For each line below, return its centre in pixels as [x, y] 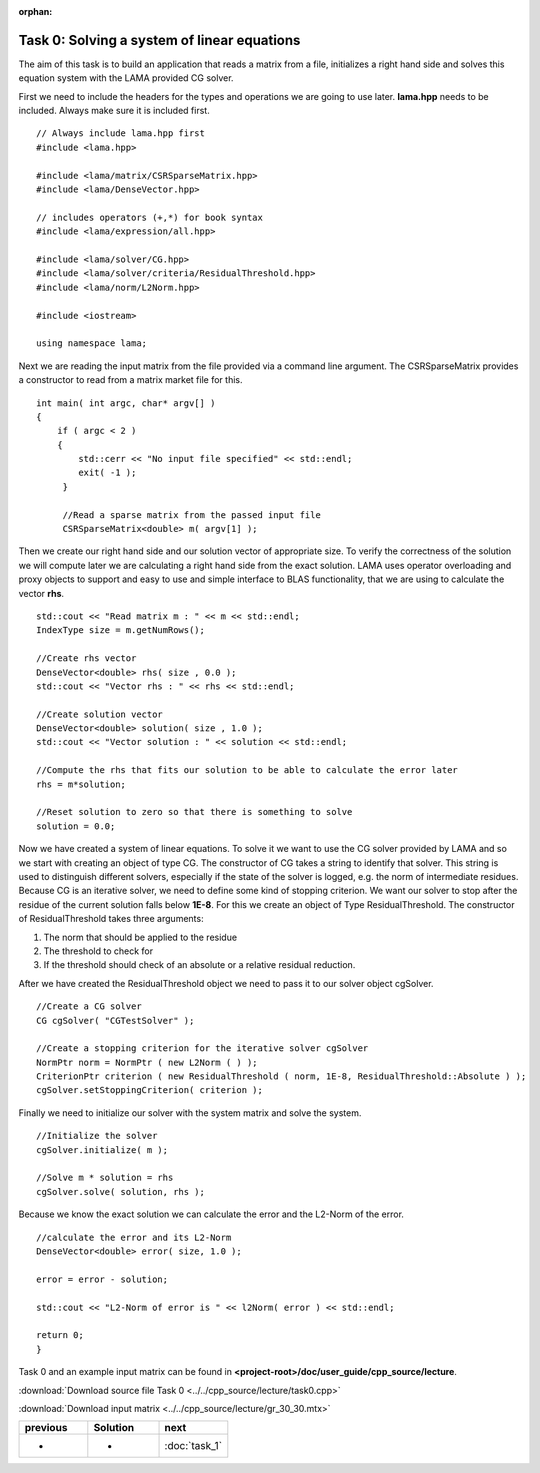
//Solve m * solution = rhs [105, 1178]
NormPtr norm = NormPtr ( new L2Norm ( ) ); [147, 1062]
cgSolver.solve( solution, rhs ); [120, 1191]
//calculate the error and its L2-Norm [134, 1237]
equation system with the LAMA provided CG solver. [126, 78]
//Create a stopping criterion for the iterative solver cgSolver [202, 1048]
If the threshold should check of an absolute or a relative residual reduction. [199, 965]
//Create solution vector [100, 714]
